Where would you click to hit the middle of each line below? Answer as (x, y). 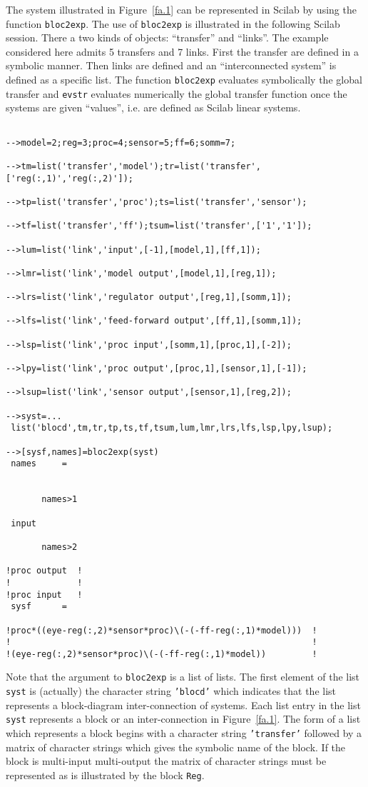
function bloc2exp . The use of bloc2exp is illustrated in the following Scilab (173, 23)
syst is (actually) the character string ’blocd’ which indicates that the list (171, 691)
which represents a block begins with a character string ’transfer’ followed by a (184, 733)
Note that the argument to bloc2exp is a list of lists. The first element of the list (183, 677)
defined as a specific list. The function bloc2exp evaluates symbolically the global (184, 80)
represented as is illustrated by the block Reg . (105, 775)
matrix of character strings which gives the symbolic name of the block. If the (176, 747)
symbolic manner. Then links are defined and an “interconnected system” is (171, 65)
